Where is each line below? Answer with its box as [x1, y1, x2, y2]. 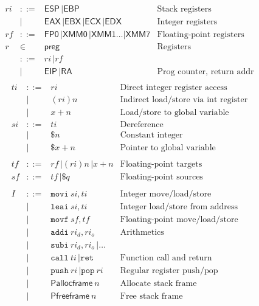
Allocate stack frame [120, 279, 197, 288]
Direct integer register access [120, 83, 227, 92]
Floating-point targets [120, 160, 202, 169]
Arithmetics [120, 228, 164, 237]
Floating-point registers [157, 30, 244, 40]
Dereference [120, 120, 164, 130]
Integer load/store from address [120, 202, 238, 211]
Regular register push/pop [120, 266, 218, 275]
